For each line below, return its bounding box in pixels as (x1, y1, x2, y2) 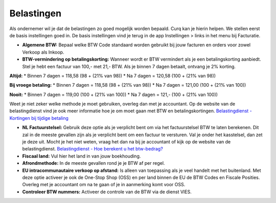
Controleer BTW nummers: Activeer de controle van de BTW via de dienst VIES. (22, 189, 192, 195)
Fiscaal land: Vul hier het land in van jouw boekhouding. (22, 153, 141, 159)
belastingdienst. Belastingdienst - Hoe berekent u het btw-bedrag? (22, 146, 163, 152)
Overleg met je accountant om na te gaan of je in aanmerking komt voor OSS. (22, 182, 186, 188)
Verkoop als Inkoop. (22, 49, 64, 55)
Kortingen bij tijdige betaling (9, 115, 69, 121)
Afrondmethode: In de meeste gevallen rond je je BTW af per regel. (22, 160, 165, 166)
